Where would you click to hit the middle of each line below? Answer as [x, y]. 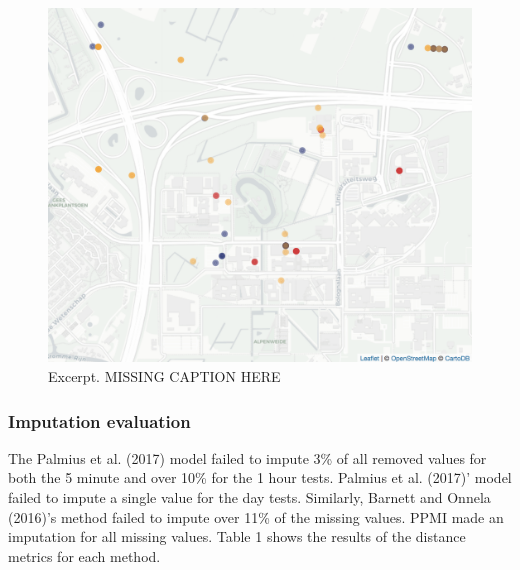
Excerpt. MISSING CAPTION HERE [164, 376]
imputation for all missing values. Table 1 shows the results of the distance [237, 536]
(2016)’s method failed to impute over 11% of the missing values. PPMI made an [256, 516]
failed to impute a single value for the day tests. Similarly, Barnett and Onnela [249, 497]
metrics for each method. [84, 555]
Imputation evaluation [99, 420]
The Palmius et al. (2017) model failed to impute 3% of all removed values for [247, 457]
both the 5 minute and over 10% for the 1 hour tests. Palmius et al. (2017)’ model [260, 477]
